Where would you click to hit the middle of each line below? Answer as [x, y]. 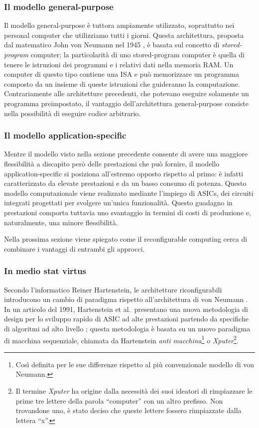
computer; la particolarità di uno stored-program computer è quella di [138, 54]
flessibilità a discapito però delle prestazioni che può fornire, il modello [112, 163]
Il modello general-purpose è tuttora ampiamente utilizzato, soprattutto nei [119, 25]
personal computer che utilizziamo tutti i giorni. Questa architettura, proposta [124, 35]
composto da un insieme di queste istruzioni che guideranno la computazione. [122, 83]
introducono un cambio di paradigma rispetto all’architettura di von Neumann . [126, 299]
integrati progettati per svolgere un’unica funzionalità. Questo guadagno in [118, 203]
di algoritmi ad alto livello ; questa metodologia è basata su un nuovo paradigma [127, 328]
